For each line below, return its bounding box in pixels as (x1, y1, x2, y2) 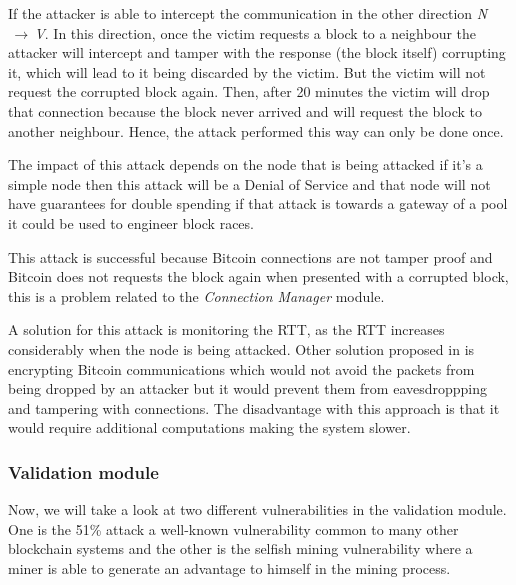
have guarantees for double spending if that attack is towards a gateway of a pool (8, 193, 508, 214)
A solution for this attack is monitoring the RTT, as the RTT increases (8, 319, 445, 340)
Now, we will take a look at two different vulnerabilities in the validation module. (8, 499, 507, 520)
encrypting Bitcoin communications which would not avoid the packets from (8, 358, 475, 379)
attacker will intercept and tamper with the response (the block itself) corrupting (8, 42, 506, 63)
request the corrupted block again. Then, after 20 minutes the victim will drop (8, 81, 490, 102)
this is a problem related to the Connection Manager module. (8, 285, 385, 306)
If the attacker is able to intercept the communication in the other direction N (8, 3, 488, 23)
